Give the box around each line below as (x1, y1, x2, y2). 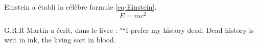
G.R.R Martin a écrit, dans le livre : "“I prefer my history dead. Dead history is (4, 24, 254, 35)
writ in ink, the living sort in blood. (4, 34, 116, 45)
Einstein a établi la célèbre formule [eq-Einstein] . (4, 2, 157, 12)
